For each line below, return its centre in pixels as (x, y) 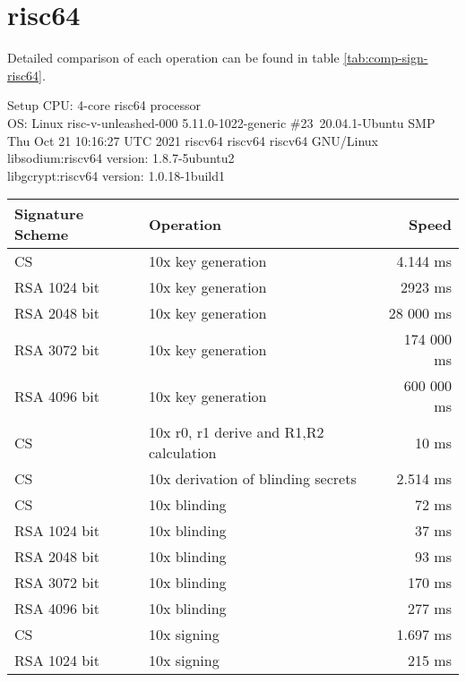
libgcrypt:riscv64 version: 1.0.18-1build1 (116, 175)
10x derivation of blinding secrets (252, 479)
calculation (182, 453)
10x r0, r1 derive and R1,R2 (236, 432)
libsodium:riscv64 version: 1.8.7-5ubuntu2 (121, 158)
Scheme (42, 234)
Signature (49, 214)
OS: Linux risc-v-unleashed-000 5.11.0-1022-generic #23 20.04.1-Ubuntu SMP (221, 122)
